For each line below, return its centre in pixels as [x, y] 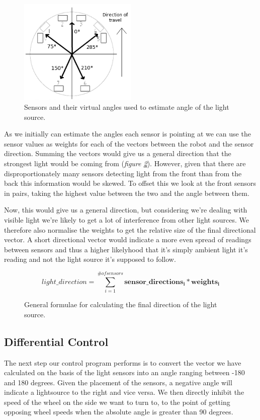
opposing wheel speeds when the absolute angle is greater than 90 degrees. [119, 412]
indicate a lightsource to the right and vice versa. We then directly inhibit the [124, 392]
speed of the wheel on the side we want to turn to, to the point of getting [117, 402]
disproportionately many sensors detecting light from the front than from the [123, 173]
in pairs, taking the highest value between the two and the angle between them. [127, 193]
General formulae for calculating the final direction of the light [121, 304]
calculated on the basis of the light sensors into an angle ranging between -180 [124, 372]
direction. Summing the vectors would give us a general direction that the [118, 153]
